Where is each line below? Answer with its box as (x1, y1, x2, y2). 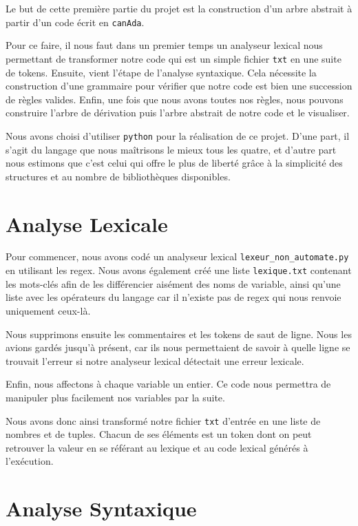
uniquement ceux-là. (6, 303, 91, 317)
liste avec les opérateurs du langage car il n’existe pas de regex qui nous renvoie (6, 290, 341, 304)
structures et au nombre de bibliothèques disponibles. (6, 169, 231, 183)
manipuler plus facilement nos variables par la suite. (6, 390, 225, 404)
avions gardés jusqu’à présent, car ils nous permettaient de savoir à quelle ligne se (6, 340, 350, 355)
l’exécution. (6, 454, 54, 468)
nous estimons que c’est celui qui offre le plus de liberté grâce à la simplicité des (6, 156, 343, 170)
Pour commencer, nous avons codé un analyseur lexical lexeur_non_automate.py (6, 249, 349, 264)
